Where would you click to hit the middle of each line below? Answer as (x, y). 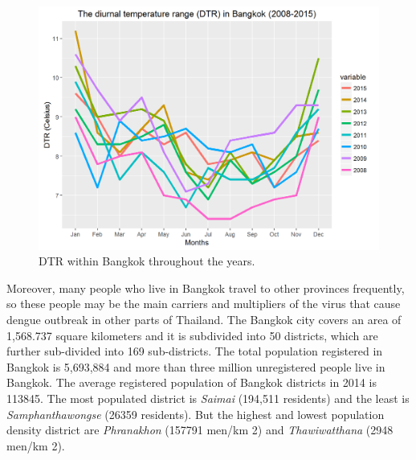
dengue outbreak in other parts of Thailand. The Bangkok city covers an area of (204, 320)
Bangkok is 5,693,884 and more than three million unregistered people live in (196, 366)
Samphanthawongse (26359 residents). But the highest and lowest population (196, 414)
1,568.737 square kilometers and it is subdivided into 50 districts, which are (192, 335)
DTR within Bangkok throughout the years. (147, 261)
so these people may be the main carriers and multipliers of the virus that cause (204, 304)
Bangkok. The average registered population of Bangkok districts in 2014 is (192, 382)
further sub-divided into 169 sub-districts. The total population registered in (195, 351)
